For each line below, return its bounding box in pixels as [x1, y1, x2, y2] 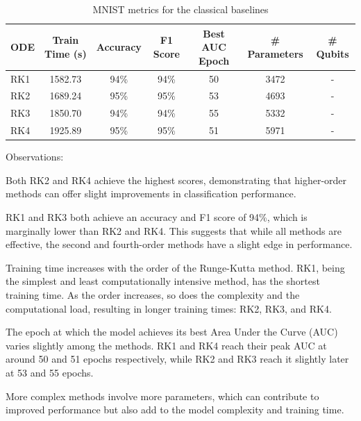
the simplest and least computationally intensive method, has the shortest [6, 274, 320, 288]
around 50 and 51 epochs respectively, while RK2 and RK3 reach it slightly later [6, 352, 349, 366]
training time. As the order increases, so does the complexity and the [6, 288, 300, 302]
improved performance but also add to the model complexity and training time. [6, 402, 344, 417]
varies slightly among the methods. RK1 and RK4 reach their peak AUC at [6, 338, 327, 352]
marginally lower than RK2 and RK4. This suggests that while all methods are [6, 223, 342, 238]
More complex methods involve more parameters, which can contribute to [6, 388, 319, 403]
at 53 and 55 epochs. [6, 365, 94, 379]
